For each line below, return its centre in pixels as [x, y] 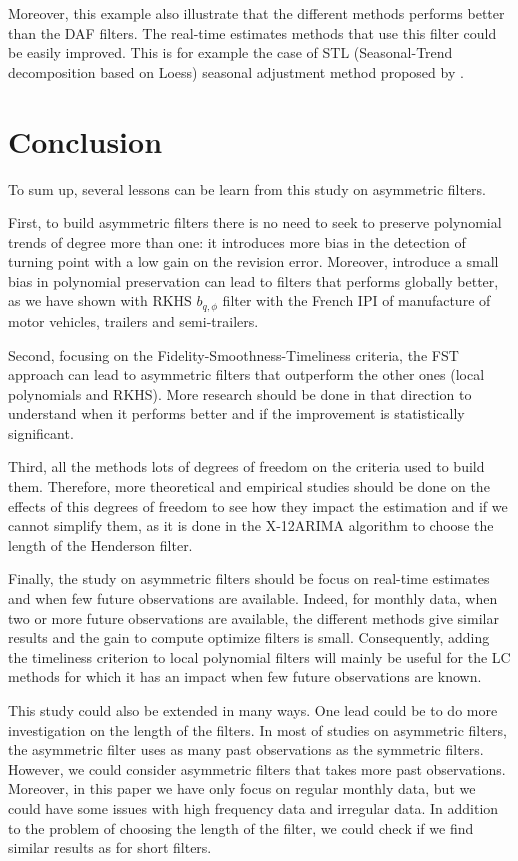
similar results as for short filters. [110, 847]
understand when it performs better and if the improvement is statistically [236, 413]
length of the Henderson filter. [100, 544]
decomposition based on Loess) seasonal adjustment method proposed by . [236, 71]
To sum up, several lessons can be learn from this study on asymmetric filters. [247, 188]
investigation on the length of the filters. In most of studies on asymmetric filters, [257, 729]
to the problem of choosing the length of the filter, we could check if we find [241, 827]
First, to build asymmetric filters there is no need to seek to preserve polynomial [255, 222]
